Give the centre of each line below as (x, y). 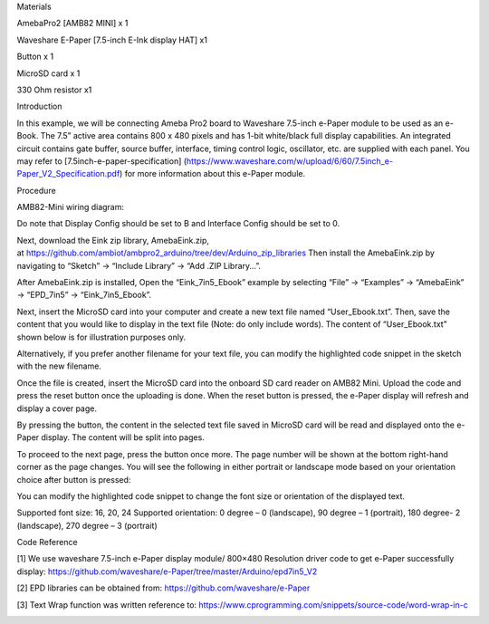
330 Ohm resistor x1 (54, 90)
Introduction (39, 106)
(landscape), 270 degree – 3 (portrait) (87, 525)
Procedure (36, 190)
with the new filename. (59, 366)
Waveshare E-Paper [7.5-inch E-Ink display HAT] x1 (112, 40)
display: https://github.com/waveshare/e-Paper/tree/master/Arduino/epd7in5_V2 (167, 571)
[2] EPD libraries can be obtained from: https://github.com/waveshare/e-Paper (163, 588)
